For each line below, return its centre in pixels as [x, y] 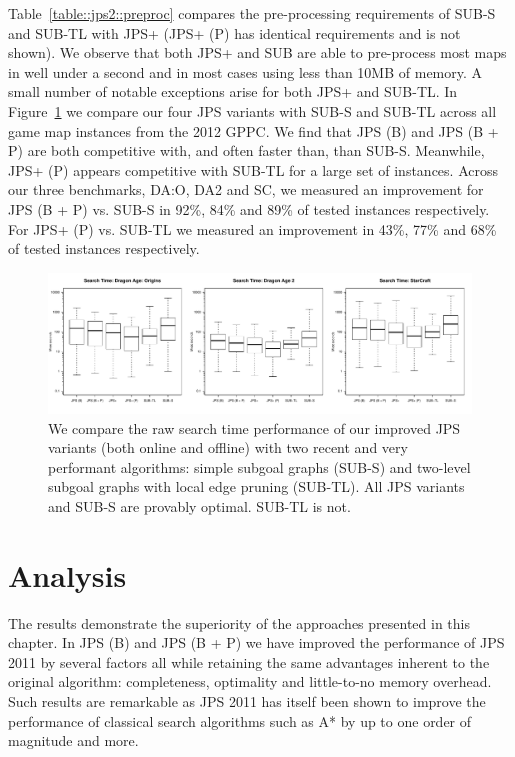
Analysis [67, 574]
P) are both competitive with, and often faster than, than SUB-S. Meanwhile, [246, 150]
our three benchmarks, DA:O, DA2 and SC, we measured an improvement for [246, 189]
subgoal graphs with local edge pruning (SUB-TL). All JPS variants [256, 486]
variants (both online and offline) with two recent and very [228, 447]
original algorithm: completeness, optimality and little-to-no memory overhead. [250, 681]
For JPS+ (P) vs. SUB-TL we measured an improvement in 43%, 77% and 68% [252, 228]
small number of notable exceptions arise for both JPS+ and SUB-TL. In [233, 91]
